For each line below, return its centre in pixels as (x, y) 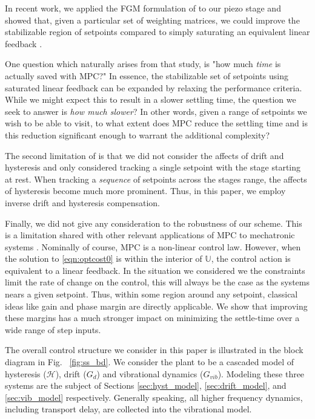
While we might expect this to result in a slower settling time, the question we (151, 99)
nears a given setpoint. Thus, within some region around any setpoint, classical (151, 294)
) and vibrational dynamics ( (150, 373)
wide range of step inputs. (53, 329)
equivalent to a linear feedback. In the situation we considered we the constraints (155, 270)
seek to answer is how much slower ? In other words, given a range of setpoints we (156, 111)
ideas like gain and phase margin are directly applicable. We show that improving (156, 306)
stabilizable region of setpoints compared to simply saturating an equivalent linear (157, 32)
